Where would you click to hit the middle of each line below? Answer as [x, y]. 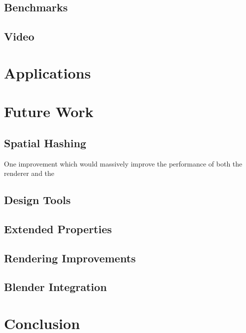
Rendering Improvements [70, 258]
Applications [48, 72]
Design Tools [37, 200]
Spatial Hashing [45, 143]
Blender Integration [55, 287]
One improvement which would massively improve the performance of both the [123, 163]
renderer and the [29, 173]
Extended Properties [58, 229]
